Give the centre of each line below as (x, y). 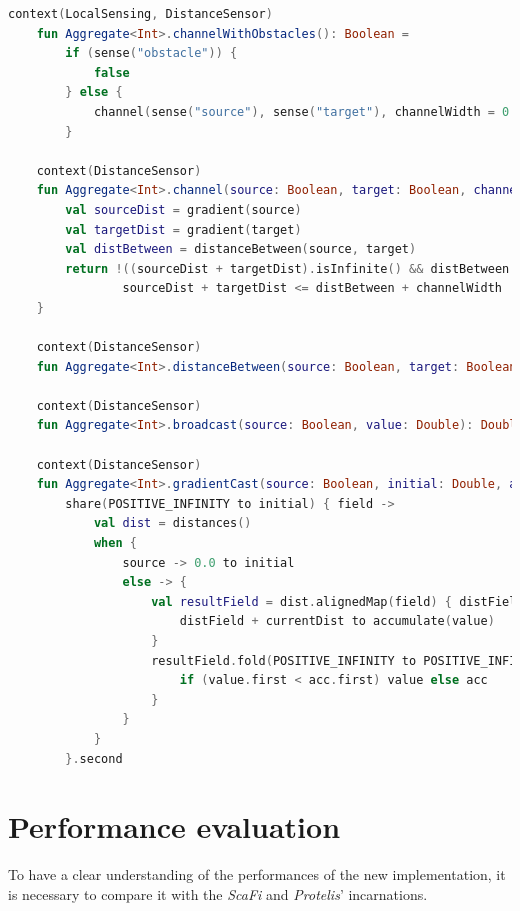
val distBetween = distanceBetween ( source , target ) (241, 249)
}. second (94, 758)
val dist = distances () (172, 523)
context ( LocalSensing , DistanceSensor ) (140, 14)
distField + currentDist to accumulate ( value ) (337, 621)
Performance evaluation (174, 826)
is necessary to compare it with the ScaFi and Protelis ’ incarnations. (218, 893)
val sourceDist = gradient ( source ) (183, 209)
